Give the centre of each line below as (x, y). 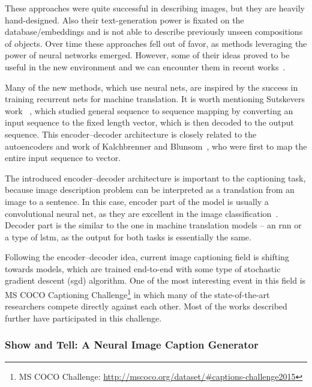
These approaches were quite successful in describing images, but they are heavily (155, 8)
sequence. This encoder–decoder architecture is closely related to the (131, 134)
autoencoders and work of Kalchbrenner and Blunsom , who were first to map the (156, 146)
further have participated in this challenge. (83, 318)
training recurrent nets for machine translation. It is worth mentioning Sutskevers (155, 99)
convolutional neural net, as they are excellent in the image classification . (142, 213)
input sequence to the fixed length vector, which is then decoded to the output (149, 122)
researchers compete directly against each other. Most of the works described (146, 306)
